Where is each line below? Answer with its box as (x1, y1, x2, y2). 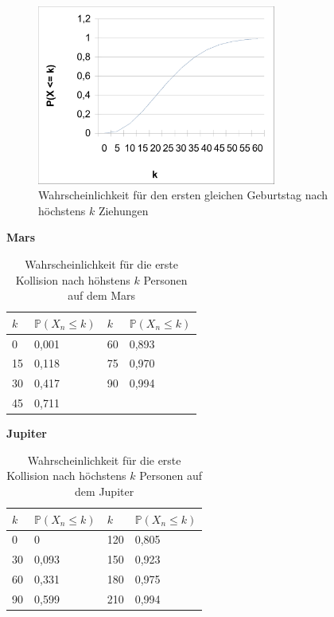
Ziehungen (98, 202, 149, 218)
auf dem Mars (68, 287, 136, 304)
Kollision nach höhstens (15, 271, 130, 288)
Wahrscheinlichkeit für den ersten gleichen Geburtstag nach (38, 187, 328, 203)
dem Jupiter (75, 483, 134, 499)
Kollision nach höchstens (6, 467, 126, 484)
